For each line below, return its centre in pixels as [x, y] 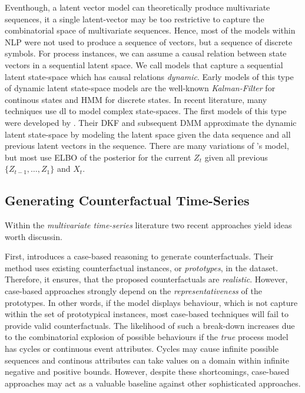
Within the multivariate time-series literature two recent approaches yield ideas [148, 225]
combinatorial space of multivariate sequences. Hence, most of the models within [150, 30]
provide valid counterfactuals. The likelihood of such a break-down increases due [150, 325]
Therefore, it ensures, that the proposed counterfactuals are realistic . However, [146, 279]
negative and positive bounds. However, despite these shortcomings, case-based [147, 372]
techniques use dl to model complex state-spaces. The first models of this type [146, 111]
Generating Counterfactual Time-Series [127, 200]
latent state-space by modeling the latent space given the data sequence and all [148, 134]
